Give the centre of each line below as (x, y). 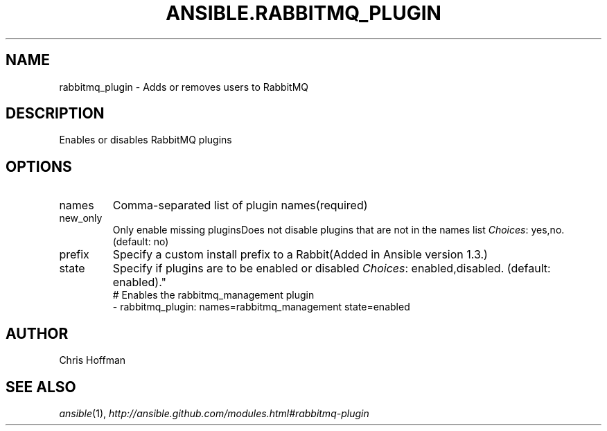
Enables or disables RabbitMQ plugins (146, 140)
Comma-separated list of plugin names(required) (240, 205)
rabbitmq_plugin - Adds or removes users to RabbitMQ (184, 87)
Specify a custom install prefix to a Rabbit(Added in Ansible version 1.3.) (300, 255)
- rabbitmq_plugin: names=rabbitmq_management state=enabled (261, 307)
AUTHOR (37, 333)
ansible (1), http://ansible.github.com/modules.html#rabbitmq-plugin (214, 413)
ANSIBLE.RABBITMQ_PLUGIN (303, 13)
